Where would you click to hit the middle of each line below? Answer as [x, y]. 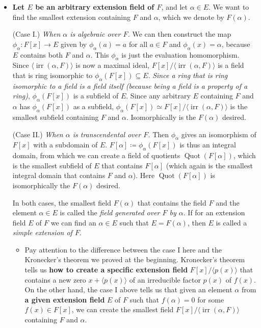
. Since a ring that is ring [188, 75]
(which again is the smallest [209, 165]
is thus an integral [208, 145]
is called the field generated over [110, 212]
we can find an [73, 222]
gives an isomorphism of [219, 134]
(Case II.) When [38, 134]
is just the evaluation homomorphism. [180, 54]
